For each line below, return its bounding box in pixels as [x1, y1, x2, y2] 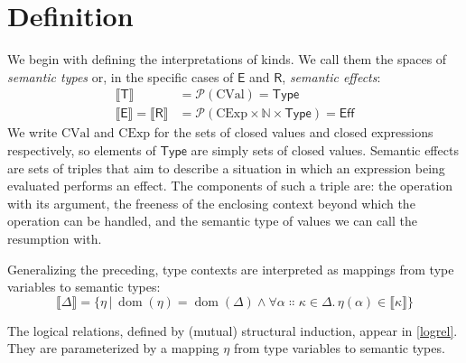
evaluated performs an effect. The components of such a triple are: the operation [7, 176, 453, 195]
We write [7, 123, 58, 142]
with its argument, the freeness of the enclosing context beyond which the [7, 193, 415, 212]
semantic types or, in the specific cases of [7, 67, 234, 86]
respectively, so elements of [7, 140, 156, 159]
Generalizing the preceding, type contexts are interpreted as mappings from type [7, 259, 454, 278]
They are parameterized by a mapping [7, 339, 219, 358]
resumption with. [7, 228, 102, 247]
